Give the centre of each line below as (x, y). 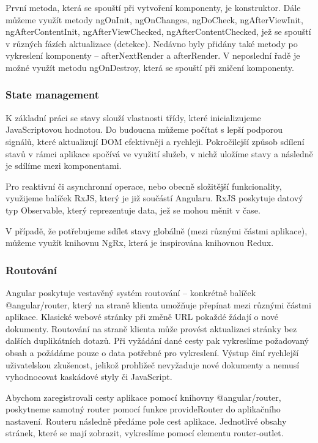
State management (53, 95)
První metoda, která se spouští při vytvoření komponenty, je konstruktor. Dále (153, 7)
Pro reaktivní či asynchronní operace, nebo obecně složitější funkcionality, (144, 186)
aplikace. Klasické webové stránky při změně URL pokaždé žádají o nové (142, 317)
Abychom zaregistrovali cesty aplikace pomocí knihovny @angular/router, (143, 397)
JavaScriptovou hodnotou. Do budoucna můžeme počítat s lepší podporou (144, 129)
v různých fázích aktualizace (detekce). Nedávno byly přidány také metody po (152, 43)
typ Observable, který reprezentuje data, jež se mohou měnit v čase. (133, 210)
